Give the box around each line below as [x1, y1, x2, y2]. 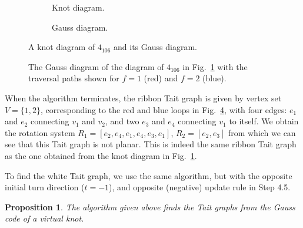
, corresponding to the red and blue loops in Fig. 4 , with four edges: [41, 103, 287, 115]
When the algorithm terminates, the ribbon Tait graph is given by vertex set [5, 91, 282, 104]
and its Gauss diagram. [114, 41, 197, 53]
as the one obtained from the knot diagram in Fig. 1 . [5, 149, 197, 161]
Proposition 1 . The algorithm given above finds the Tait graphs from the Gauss [5, 200, 295, 213]
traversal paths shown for [28, 72, 119, 84]
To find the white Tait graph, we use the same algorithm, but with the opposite [5, 169, 292, 181]
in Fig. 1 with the [182, 60, 248, 72]
